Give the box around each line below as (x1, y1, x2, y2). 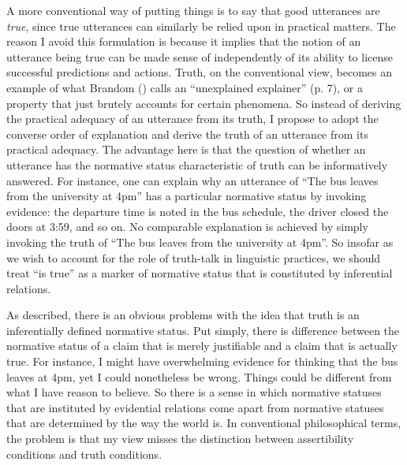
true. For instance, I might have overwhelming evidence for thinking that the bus (6, 353, 398, 370)
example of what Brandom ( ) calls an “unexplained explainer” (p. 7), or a (6, 79, 363, 95)
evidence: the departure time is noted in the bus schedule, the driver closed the (6, 203, 389, 219)
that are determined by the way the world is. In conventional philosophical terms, (6, 415, 401, 431)
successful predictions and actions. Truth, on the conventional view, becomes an (6, 64, 392, 80)
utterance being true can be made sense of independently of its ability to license (6, 48, 393, 65)
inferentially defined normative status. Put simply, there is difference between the (6, 322, 400, 338)
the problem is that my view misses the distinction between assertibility (6, 430, 354, 447)
